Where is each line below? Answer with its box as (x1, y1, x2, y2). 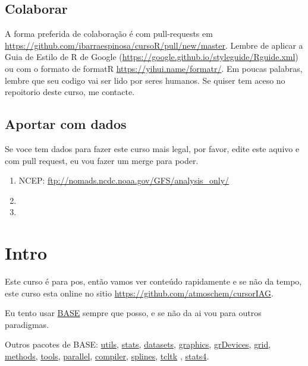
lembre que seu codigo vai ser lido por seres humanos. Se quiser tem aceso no (5, 74, 285, 86)
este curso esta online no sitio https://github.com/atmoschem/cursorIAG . (5, 286, 274, 299)
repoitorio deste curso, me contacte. (5, 86, 135, 98)
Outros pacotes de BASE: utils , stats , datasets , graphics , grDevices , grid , (5, 338, 271, 351)
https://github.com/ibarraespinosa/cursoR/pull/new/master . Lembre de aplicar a (5, 39, 303, 51)
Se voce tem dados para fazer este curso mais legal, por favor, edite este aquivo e (5, 142, 300, 154)
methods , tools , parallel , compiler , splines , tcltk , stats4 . (5, 350, 209, 362)
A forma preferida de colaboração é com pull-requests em (5, 27, 213, 40)
